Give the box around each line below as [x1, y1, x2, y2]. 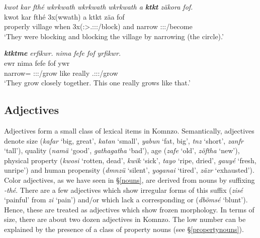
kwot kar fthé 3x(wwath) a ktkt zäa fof [4, 11, 125, 22]
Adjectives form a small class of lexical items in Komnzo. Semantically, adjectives [4, 125, 254, 136]
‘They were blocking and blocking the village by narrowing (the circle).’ [4, 31, 224, 41]
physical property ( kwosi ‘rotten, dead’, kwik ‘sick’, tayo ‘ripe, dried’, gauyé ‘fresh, [4, 155, 256, 165]
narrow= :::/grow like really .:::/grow [4, 67, 118, 78]
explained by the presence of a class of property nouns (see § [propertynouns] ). [4, 223, 244, 234]
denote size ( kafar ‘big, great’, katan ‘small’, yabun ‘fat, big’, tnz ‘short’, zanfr [4, 135, 243, 146]
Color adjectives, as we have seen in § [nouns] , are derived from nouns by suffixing [4, 174, 255, 185]
